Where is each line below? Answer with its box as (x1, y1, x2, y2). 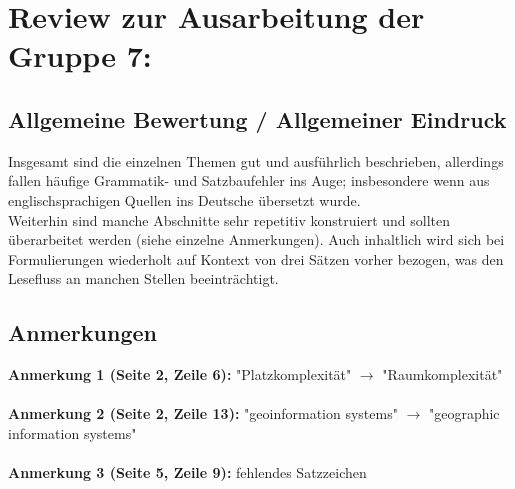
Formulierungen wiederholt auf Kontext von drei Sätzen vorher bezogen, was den (8, 248, 504, 269)
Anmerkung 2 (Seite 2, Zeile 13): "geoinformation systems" (8, 403, 398, 424)
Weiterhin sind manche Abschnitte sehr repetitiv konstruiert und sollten (8, 209, 451, 230)
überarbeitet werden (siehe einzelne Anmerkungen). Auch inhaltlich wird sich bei (8, 229, 505, 250)
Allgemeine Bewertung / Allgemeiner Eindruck (8, 103, 507, 134)
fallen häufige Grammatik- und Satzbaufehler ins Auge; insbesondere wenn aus (8, 170, 490, 191)
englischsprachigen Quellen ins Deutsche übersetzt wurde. (8, 189, 361, 210)
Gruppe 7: (8, 35, 152, 76)
